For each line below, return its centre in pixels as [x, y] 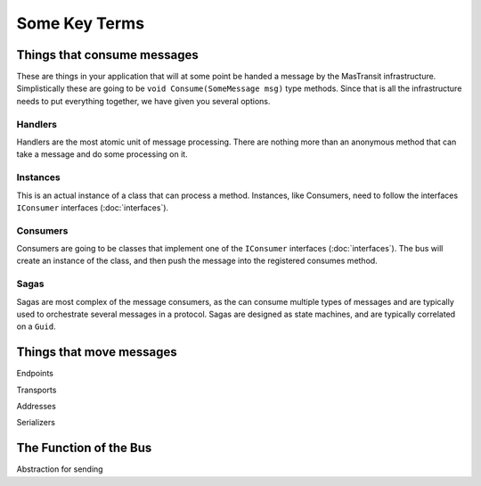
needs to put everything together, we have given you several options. [143, 101]
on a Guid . [37, 326]
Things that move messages [97, 352]
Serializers [36, 423]
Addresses [37, 407]
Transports [37, 390]
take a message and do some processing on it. [102, 154]
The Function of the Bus [84, 448]
